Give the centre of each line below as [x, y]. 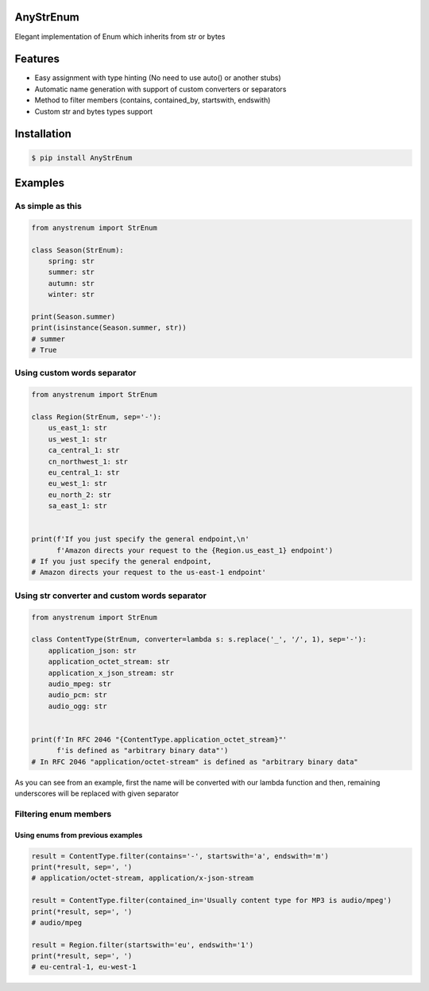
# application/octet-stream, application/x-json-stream [143, 878]
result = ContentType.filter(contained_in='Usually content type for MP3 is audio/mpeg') [212, 900]
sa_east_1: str [77, 506]
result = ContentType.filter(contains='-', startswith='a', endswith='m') [180, 856]
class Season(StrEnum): [78, 250]
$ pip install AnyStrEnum [82, 158]
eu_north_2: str [79, 495]
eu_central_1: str [84, 472]
